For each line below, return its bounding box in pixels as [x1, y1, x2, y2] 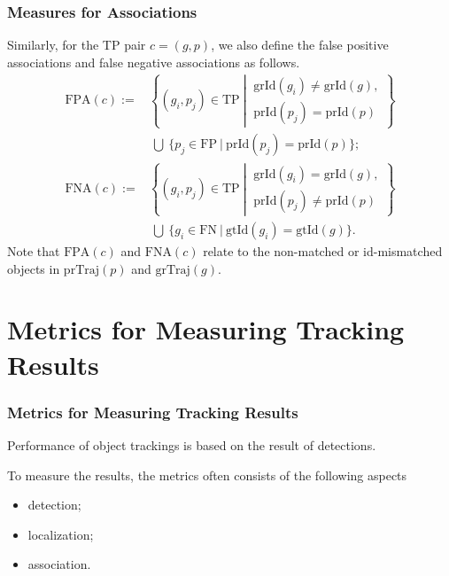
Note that [7, 242, 60, 261]
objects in [7, 259, 60, 277]
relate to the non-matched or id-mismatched [203, 242, 443, 261]
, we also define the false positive [211, 35, 389, 54]
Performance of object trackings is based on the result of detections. [7, 436, 376, 454]
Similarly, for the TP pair [7, 35, 146, 54]
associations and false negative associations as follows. [7, 52, 300, 71]
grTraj [155, 263, 190, 276]
